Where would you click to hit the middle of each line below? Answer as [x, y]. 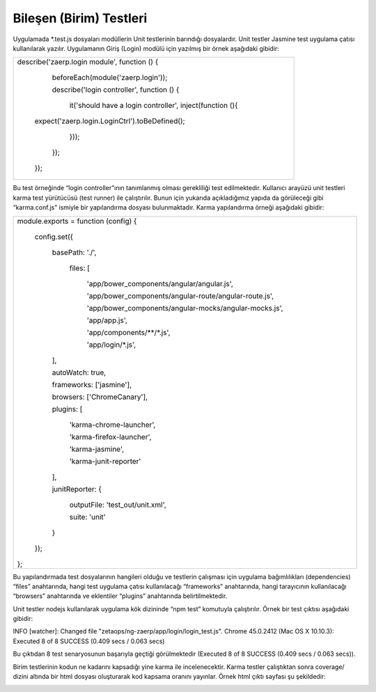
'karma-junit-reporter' [105, 461]
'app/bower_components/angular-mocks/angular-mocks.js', [185, 308]
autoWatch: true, [79, 372]
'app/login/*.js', [111, 345]
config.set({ [54, 237]
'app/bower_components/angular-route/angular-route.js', [180, 296]
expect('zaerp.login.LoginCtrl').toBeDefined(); [110, 121]
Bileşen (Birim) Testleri [80, 18]
